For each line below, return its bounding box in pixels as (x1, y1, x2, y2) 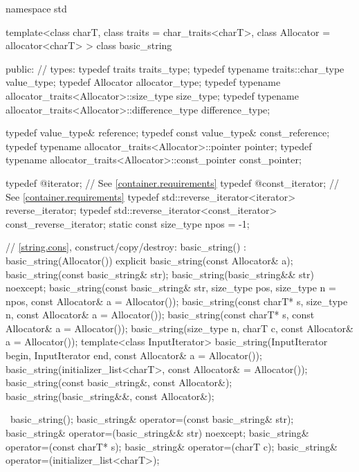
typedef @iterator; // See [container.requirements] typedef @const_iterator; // (6, 175, 339, 190)
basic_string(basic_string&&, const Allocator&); (6, 388, 214, 403)
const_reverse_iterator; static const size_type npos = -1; (6, 216, 250, 230)
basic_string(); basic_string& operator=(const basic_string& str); (10, 412, 294, 426)
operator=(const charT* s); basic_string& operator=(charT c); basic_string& (6, 439, 338, 453)
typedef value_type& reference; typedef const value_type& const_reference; (6, 125, 330, 140)
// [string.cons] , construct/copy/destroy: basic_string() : (6, 239, 246, 254)
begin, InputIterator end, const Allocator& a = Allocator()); (6, 348, 262, 363)
